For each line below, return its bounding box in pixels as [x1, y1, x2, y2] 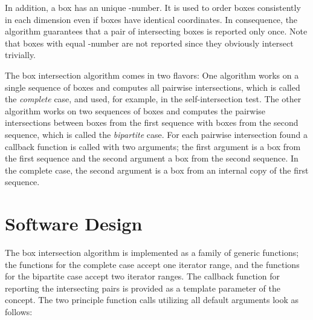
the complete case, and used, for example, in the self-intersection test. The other [5, 93, 302, 105]
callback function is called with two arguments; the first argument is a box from [5, 140, 301, 152]
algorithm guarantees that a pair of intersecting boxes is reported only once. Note [5, 25, 308, 38]
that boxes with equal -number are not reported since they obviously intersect [5, 36, 294, 49]
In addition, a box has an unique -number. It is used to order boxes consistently [5, 1, 301, 13]
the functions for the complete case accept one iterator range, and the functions [5, 258, 300, 270]
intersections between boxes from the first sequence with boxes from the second [5, 116, 298, 129]
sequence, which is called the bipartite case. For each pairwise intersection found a [5, 128, 308, 140]
